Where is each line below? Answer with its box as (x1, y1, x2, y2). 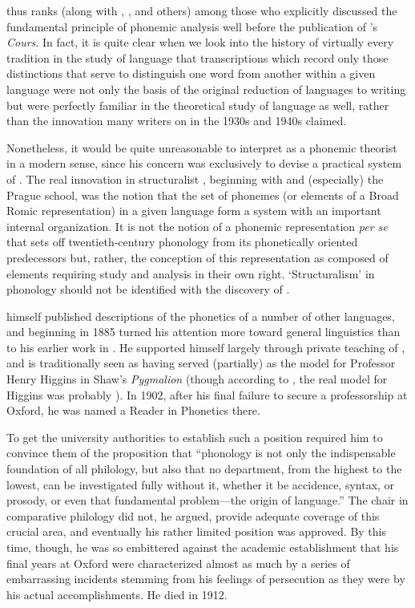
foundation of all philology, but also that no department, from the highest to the (6, 460, 402, 477)
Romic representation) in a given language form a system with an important (6, 202, 381, 219)
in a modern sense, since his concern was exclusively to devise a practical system (6, 155, 402, 172)
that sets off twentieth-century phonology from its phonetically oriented (6, 233, 358, 250)
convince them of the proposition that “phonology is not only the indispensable (6, 444, 396, 461)
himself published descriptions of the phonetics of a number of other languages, (6, 307, 395, 324)
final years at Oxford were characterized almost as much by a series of (6, 554, 350, 571)
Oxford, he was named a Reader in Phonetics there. (6, 402, 260, 419)
